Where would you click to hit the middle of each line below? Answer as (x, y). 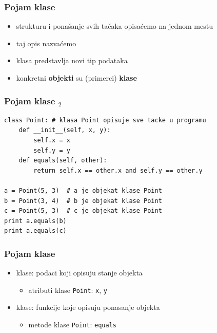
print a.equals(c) (35, 231)
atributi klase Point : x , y (68, 290)
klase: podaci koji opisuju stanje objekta (79, 273)
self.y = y (52, 150)
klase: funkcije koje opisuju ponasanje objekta (88, 307)
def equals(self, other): (63, 161)
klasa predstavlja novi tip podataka (72, 60)
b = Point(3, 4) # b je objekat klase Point (83, 201)
